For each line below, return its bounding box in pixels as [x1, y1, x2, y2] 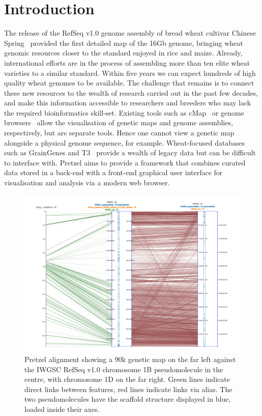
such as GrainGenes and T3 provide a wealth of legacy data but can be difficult [4, 147, 256, 158]
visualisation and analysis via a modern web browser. [4, 177, 170, 188]
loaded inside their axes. [24, 404, 100, 414]
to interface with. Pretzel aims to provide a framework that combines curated [4, 157, 246, 168]
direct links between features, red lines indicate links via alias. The [24, 383, 232, 394]
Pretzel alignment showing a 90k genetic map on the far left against [24, 354, 236, 365]
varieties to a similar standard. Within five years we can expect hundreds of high [4, 67, 256, 78]
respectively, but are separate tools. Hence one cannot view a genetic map [4, 127, 235, 138]
